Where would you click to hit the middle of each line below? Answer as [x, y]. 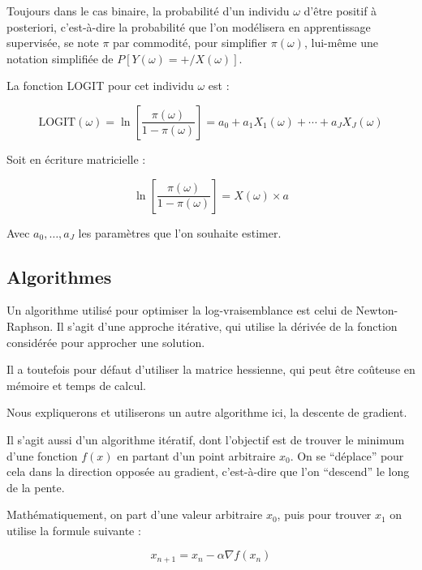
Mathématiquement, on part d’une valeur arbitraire [135, 514]
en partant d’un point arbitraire [196, 455]
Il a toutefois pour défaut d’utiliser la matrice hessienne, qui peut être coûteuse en [211, 369]
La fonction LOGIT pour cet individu [100, 86]
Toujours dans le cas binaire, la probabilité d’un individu [148, 11]
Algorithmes [59, 276]
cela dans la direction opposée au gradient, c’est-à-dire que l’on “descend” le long [208, 471]
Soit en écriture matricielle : [76, 159]
